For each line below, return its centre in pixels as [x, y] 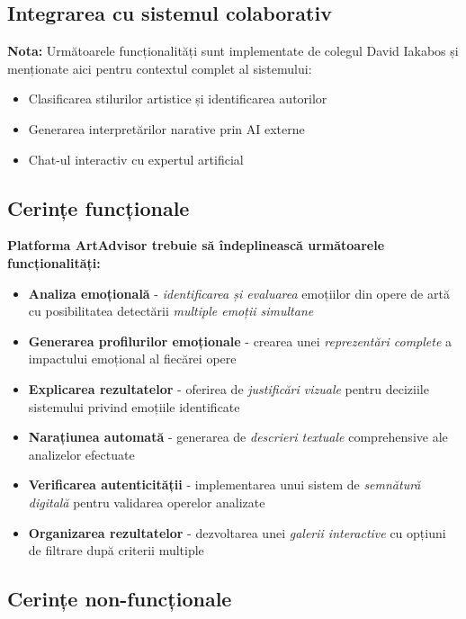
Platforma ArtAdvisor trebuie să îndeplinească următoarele [196, 245]
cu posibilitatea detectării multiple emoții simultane [171, 311]
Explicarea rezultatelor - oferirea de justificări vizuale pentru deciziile [229, 388]
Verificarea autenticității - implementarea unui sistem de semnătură [224, 484]
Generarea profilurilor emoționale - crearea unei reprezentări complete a [240, 341]
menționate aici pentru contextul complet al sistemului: [160, 68]
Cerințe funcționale [99, 207]
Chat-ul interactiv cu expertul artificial [136, 159]
